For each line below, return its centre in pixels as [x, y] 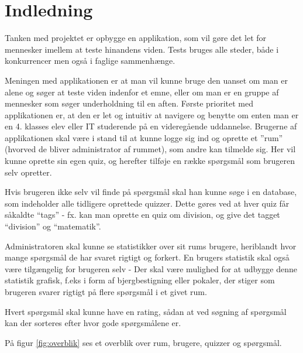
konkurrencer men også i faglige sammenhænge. [90, 61]
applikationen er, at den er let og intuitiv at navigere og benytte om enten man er [152, 114]
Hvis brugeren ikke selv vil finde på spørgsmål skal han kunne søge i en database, [151, 192]
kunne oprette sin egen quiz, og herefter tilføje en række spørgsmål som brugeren [150, 161]
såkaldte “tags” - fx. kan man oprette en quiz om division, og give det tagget [142, 215]
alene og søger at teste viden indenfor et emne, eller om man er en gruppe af [142, 92]
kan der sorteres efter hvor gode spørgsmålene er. [93, 323]
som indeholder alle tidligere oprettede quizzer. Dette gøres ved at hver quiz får [147, 203]
